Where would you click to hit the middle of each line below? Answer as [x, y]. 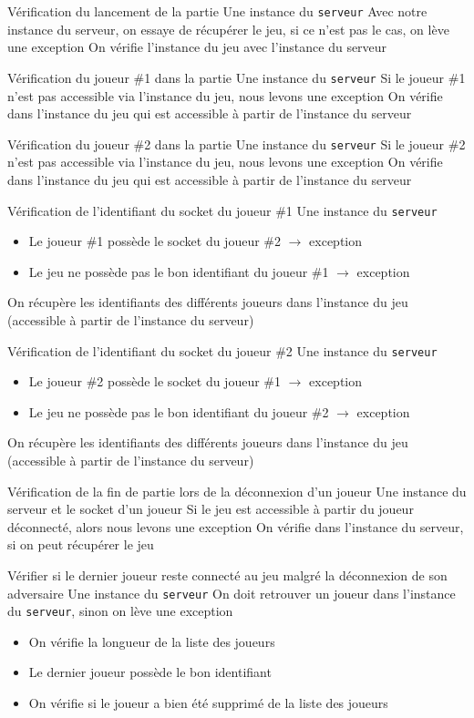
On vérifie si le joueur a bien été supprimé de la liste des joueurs [208, 703]
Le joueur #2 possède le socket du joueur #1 [155, 381]
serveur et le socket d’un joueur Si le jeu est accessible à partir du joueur [211, 509]
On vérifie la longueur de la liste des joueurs [152, 641]
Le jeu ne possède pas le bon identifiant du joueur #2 [179, 411]
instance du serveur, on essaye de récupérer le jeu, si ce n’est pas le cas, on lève [228, 29]
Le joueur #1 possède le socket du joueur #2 [155, 241]
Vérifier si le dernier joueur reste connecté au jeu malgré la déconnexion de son [227, 574]
